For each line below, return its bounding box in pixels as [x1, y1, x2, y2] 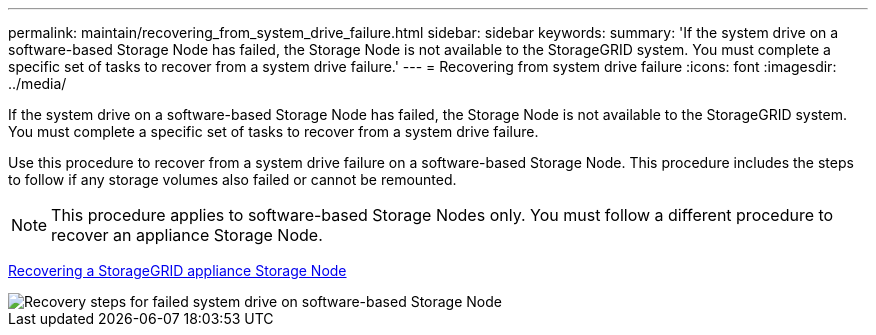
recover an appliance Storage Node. [51, 225, 323, 245]
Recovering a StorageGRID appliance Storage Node [8, 262, 347, 279]
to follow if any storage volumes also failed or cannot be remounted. [8, 171, 457, 188]
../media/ [8, 75, 67, 92]
